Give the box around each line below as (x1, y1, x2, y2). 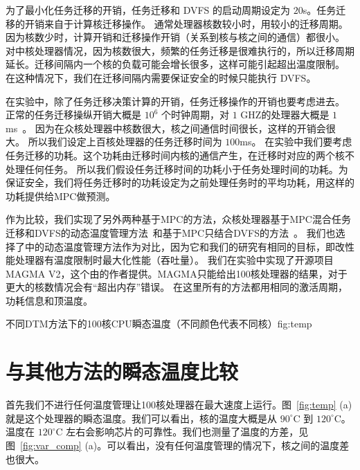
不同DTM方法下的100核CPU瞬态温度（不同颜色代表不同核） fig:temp (6, 316, 312, 331)
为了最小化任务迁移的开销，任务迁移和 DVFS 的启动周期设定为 (6, 3, 291, 17)
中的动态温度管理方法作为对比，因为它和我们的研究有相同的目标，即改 (25, 239, 345, 253)
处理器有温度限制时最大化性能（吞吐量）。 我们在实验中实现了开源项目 (15, 253, 334, 267)
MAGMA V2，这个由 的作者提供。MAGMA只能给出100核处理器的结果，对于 (6, 266, 348, 280)
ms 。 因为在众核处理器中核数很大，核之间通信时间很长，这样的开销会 (6, 120, 326, 135)
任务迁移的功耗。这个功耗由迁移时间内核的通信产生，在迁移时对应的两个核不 (6, 147, 354, 162)
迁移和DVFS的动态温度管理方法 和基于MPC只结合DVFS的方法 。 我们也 (6, 225, 336, 239)
